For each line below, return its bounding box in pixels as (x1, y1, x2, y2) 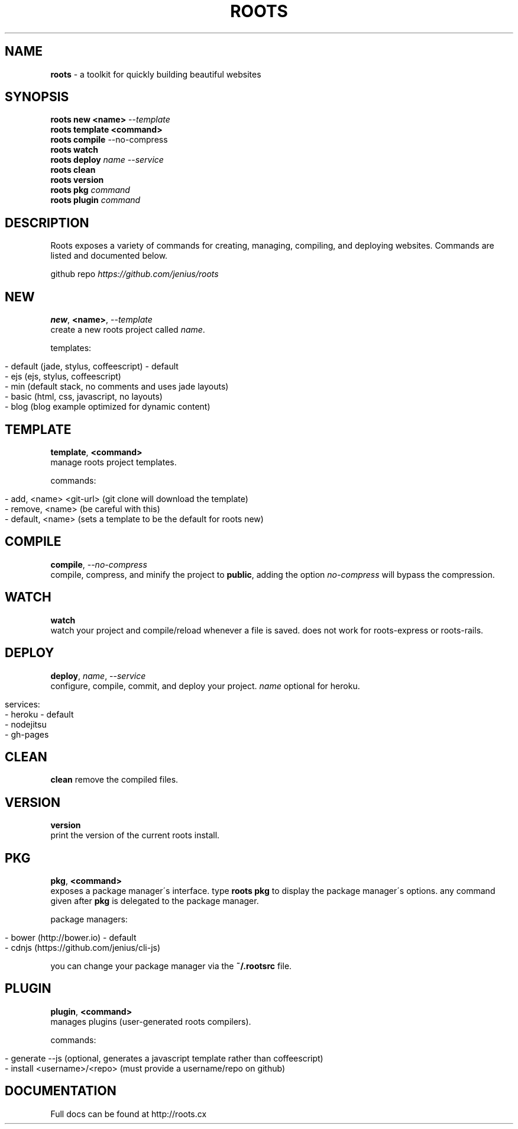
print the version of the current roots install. (50, 830, 220, 841)
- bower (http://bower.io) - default (5, 932, 137, 943)
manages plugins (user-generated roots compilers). (50, 1016, 251, 1027)
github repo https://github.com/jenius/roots (50, 269, 219, 279)
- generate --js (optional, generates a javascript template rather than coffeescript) (5, 1053, 323, 1063)
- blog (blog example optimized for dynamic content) (5, 401, 211, 412)
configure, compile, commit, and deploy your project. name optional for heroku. (50, 680, 360, 691)
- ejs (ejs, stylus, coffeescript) (5, 371, 121, 382)
